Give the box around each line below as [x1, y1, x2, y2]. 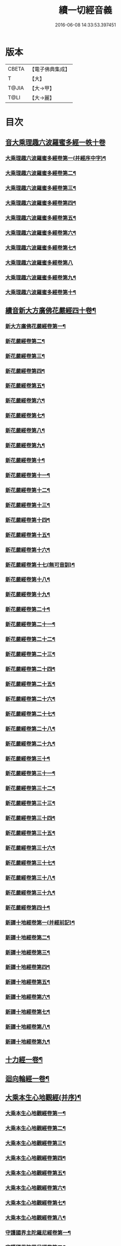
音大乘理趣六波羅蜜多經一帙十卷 [5, 138, 106, 147]
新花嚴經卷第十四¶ [5, 516, 50, 524]
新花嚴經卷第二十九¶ [5, 740, 56, 747]
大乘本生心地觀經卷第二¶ [5, 1125, 66, 1132]
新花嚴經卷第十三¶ [5, 501, 50, 508]
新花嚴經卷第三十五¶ [5, 830, 56, 837]
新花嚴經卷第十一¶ [5, 472, 50, 479]
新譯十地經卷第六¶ [5, 993, 50, 1000]
